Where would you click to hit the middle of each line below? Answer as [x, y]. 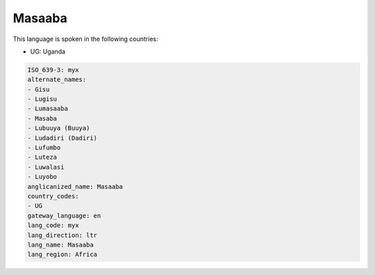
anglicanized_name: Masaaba [75, 186]
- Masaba [42, 118]
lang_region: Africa [62, 255]
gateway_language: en [64, 216]
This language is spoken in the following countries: [85, 39]
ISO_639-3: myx [53, 70]
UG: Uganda [48, 51]
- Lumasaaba [48, 109]
